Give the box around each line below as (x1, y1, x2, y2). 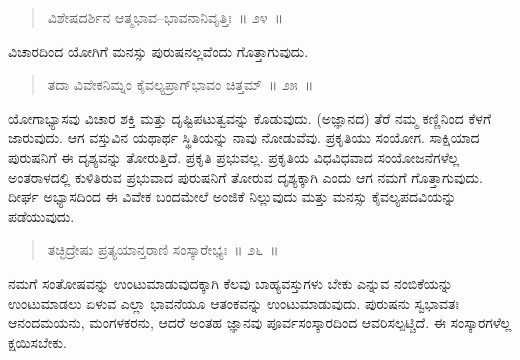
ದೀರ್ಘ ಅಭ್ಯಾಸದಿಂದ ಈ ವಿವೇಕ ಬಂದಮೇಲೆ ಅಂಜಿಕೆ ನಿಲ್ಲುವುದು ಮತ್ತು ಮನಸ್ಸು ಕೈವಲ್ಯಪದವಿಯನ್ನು (8, 186, 457, 207)
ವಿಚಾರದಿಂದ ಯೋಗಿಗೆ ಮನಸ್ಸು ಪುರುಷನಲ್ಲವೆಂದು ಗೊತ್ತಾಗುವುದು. (8, 40, 309, 61)
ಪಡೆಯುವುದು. (8, 205, 75, 226)
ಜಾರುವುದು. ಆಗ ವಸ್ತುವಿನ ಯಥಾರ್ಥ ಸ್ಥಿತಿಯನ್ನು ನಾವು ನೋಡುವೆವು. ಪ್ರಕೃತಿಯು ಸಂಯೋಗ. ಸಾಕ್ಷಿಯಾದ (8, 127, 480, 148)
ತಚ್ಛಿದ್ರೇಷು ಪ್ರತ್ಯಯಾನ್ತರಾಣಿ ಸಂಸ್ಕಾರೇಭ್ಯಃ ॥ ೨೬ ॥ (47, 239, 279, 260)
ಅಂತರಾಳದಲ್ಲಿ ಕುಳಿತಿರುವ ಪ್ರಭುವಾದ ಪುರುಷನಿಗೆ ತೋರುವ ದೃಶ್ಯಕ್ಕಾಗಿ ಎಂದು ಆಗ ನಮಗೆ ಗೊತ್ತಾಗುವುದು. (8, 166, 483, 187)
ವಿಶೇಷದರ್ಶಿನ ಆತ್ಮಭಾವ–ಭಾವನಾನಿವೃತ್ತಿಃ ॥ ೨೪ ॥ (47, 7, 284, 27)
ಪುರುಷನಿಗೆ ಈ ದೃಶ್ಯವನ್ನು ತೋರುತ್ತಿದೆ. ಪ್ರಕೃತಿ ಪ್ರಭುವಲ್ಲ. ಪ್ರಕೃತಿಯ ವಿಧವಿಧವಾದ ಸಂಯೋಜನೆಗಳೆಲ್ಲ (8, 146, 460, 167)
